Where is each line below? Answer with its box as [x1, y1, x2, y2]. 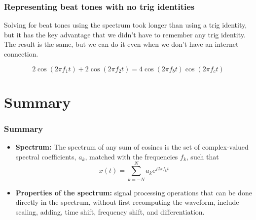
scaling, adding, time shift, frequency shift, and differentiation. [15, 206, 205, 217]
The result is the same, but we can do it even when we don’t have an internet [4, 39, 239, 49]
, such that [186, 151, 219, 161]
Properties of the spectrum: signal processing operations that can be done [15, 187, 252, 197]
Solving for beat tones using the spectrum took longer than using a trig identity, [4, 20, 247, 30]
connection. [4, 49, 38, 59]
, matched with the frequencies [85, 151, 178, 161]
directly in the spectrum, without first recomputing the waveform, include [15, 197, 239, 207]
